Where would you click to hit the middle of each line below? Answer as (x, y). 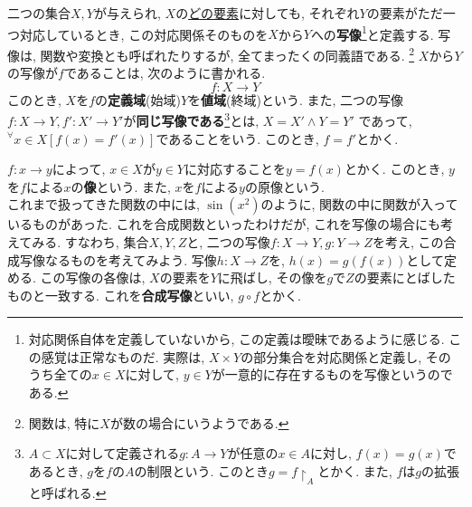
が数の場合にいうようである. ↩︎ (199, 422)
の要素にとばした (405, 277)
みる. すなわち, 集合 (90, 241)
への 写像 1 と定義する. (372, 33)
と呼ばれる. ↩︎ (67, 493)
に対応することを (235, 169)
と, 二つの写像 (228, 241)
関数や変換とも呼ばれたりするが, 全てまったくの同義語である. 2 (227, 53)
